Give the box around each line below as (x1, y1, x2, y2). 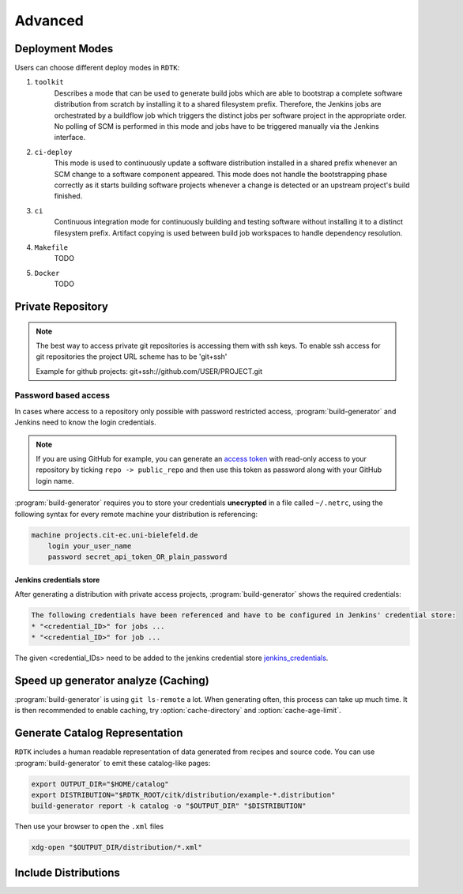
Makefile (34, 243, 69, 252)
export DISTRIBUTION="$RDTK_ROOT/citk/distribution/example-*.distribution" (31, 790, 336, 800)
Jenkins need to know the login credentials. (14, 417, 157, 427)
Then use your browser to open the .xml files (14, 822, 164, 832)
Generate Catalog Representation (14, 726, 183, 740)
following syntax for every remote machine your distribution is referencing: (14, 509, 258, 519)
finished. (54, 191, 83, 201)
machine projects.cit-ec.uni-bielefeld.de (31, 530, 198, 539)
